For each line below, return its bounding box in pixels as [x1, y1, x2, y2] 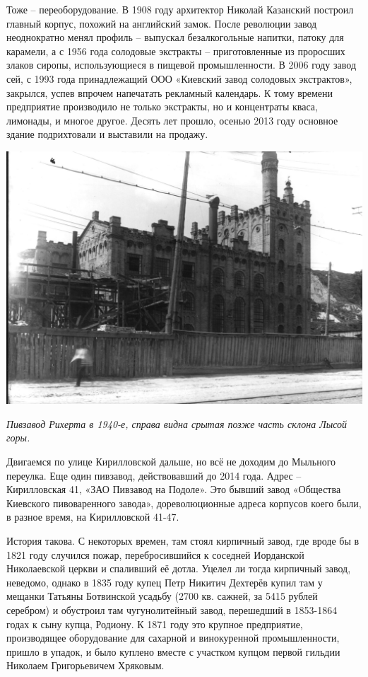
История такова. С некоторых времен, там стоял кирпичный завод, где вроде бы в [6, 533, 360, 548]
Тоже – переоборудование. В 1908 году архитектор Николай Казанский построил [6, 2, 354, 16]
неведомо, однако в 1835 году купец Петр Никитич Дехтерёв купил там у [6, 574, 323, 589]
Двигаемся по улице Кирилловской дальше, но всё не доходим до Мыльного [6, 454, 336, 469]
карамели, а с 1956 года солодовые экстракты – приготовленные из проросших [6, 43, 345, 58]
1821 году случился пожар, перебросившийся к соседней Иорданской [6, 547, 304, 562]
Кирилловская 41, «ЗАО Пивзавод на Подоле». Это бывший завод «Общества [6, 482, 341, 497]
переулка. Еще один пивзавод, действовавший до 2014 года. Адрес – [6, 468, 302, 482]
